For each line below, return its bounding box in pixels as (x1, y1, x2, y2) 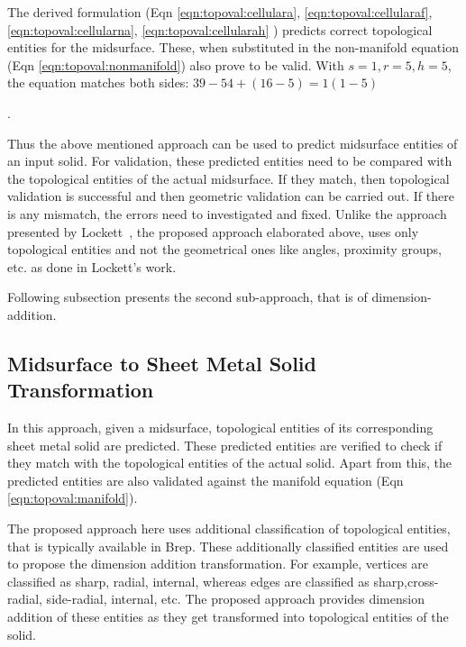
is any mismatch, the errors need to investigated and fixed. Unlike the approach (7, 204, 447, 223)
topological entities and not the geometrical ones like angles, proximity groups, (7, 240, 442, 259)
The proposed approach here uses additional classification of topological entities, (7, 519, 451, 538)
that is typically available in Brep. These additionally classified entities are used (7, 536, 449, 555)
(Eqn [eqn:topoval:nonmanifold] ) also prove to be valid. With (7, 55, 344, 74)
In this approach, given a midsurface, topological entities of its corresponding (7, 418, 434, 437)
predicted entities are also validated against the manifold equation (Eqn (7, 470, 404, 489)
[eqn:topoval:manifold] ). (7, 488, 138, 507)
